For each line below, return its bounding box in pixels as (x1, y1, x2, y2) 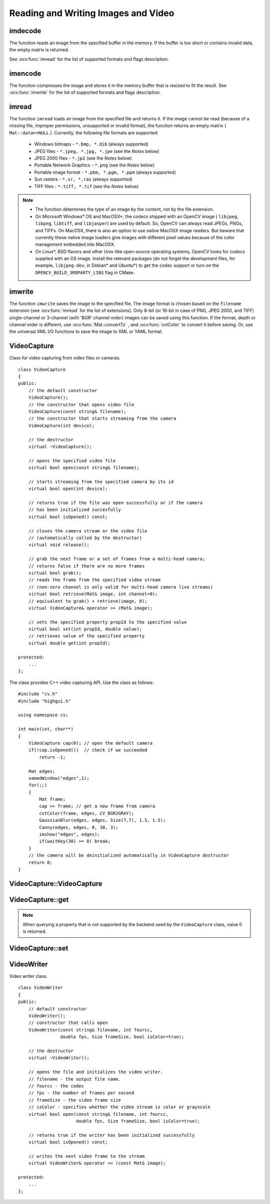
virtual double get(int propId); (28, 640, 111, 646)
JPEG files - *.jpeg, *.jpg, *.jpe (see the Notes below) (34, 148, 159, 154)
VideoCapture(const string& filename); (28, 409, 126, 414)
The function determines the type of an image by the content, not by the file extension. (35, 206, 214, 213)
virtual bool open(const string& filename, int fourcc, (28, 1111, 168, 1117)
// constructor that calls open (28, 1020, 108, 1025)
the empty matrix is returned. (9, 47, 69, 53)
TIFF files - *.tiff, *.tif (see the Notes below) (34, 183, 139, 189)
